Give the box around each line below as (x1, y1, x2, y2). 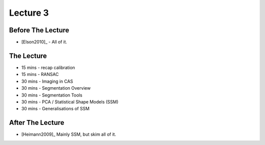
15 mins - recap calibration (21, 64, 76, 71)
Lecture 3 (9, 7, 49, 18)
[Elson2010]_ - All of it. (21, 39, 67, 45)
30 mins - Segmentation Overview (21, 85, 91, 91)
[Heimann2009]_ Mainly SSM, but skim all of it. (21, 131, 116, 137)
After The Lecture (9, 119, 65, 127)
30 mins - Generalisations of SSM (21, 106, 90, 112)
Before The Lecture (9, 26, 70, 34)
